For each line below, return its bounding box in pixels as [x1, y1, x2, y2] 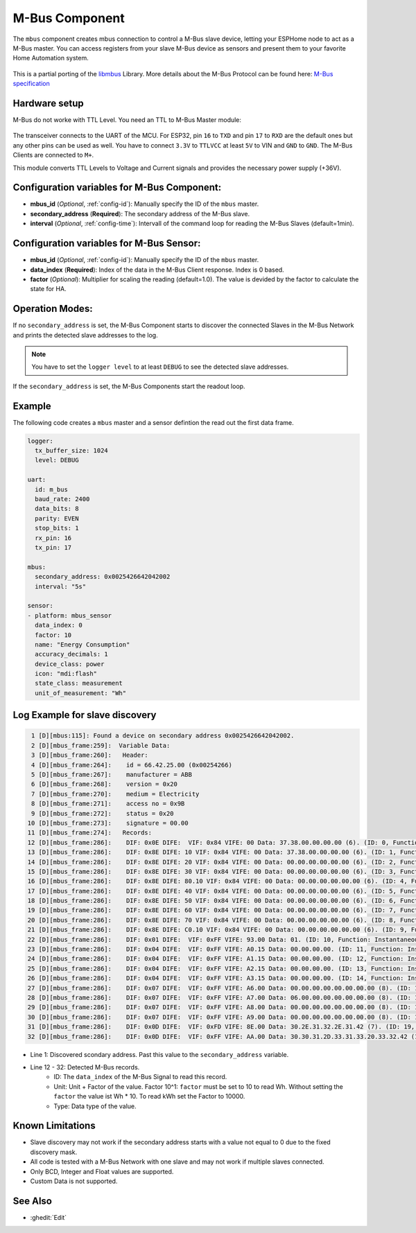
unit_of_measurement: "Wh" [35, 689, 127, 697]
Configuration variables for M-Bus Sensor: [12, 238, 201, 250]
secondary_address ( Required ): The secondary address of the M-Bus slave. [30, 209, 250, 218]
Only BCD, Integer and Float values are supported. [30, 1167, 174, 1175]
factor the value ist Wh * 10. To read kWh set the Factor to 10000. [53, 1092, 245, 1101]
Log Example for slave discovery [12, 709, 157, 721]
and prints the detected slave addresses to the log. [12, 331, 159, 339]
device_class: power [35, 660, 105, 668]
